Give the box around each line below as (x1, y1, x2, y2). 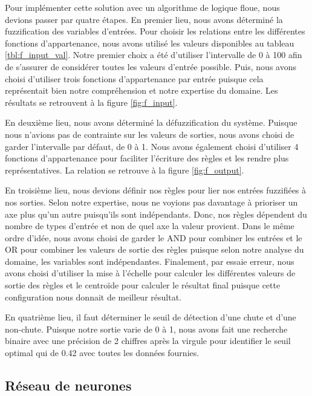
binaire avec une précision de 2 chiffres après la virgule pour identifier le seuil (5, 334, 291, 347)
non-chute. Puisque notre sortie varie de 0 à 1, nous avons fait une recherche (5, 322, 288, 335)
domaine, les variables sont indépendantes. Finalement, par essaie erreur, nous (5, 255, 294, 267)
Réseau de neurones (5, 376, 132, 395)
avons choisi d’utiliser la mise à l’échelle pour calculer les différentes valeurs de (5, 267, 296, 279)
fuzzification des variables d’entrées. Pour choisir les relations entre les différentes (5, 25, 305, 37)
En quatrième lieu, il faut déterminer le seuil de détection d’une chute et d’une (5, 311, 296, 323)
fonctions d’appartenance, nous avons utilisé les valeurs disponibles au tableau (5, 36, 294, 49)
